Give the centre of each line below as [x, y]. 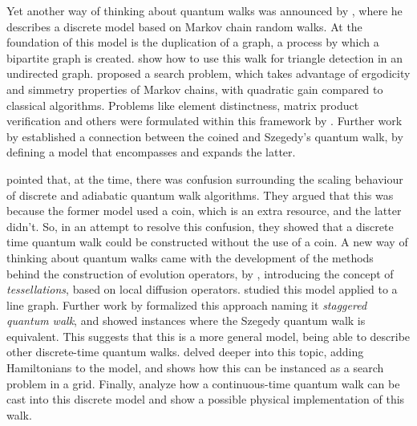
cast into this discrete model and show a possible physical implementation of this [206, 399]
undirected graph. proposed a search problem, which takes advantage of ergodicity [208, 73]
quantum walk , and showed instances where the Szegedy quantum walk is [186, 321]
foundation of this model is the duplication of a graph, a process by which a [193, 42]
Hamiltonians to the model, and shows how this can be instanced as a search [195, 368]
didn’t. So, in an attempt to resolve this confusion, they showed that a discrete [200, 226]
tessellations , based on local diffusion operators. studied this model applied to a [202, 289]
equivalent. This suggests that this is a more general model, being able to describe [208, 336]
